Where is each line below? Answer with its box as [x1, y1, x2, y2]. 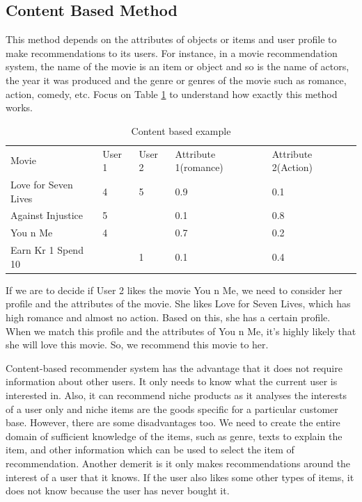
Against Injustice [10, 208, 83, 222]
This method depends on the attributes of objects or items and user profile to [6, 32, 337, 47]
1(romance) [175, 160, 223, 175]
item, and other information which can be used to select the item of [6, 442, 294, 457]
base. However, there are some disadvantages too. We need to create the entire [6, 415, 340, 430]
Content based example [131, 123, 231, 138]
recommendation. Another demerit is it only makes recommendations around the [6, 455, 351, 470]
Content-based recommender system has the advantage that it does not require [6, 360, 343, 375]
